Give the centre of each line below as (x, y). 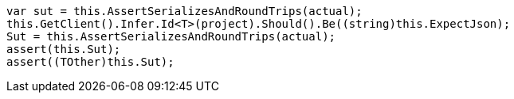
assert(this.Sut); (64, 49)
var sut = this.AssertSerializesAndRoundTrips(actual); (184, 11)
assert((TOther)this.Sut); (90, 62)
